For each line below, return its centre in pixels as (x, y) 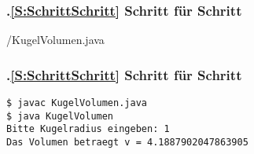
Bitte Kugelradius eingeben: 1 (88, 129)
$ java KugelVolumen (60, 116)
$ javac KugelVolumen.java (77, 103)
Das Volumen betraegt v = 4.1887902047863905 (127, 142)
